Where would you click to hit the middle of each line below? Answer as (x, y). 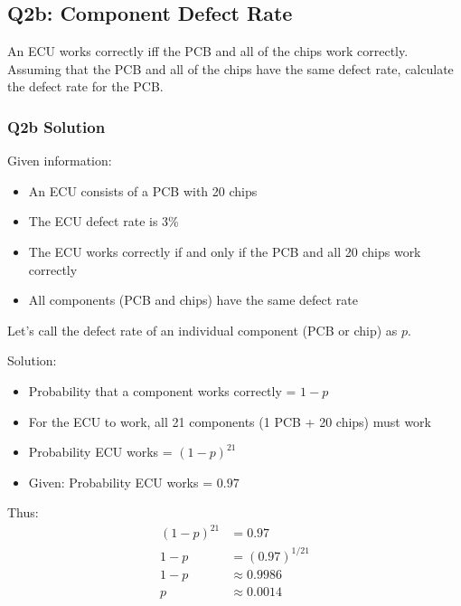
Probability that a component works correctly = (162, 390)
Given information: (60, 161)
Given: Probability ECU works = (121, 482)
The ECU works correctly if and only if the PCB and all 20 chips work (225, 251)
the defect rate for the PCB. (85, 86)
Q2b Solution (56, 126)
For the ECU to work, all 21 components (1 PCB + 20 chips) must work (230, 421)
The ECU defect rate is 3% (103, 221)
